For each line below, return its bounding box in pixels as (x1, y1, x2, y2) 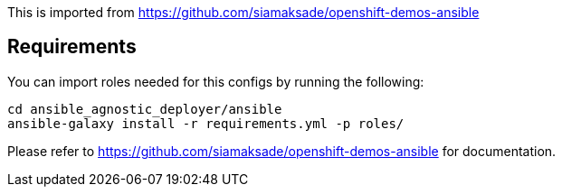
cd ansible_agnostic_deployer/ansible (7, 101, 282, 116)
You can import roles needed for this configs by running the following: (7, 73, 424, 89)
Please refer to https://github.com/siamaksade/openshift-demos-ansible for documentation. (7, 143, 557, 159)
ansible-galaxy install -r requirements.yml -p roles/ (7, 115, 405, 131)
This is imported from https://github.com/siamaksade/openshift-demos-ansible (7, 5, 480, 20)
